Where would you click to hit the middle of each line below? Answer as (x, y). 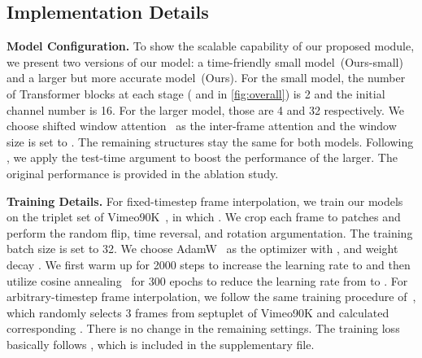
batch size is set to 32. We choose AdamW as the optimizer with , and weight (202, 249)
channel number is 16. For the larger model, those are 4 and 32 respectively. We (206, 109)
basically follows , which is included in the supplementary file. (161, 344)
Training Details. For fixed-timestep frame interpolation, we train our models (205, 201)
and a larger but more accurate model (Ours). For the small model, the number (206, 78)
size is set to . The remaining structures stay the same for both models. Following (210, 141)
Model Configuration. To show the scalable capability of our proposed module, (211, 46)
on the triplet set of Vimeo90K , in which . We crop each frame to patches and (204, 217)
